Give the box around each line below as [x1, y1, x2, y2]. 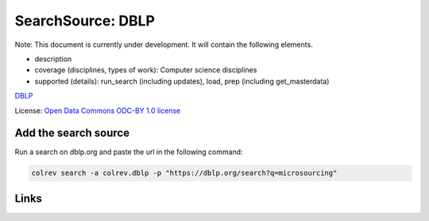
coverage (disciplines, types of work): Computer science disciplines [34, 65, 257, 75]
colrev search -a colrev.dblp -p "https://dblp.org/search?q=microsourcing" [31, 169, 338, 178]
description [34, 54, 72, 64]
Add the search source [14, 126, 130, 140]
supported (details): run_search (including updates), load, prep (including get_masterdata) [34, 76, 330, 86]
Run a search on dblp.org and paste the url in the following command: [14, 147, 243, 157]
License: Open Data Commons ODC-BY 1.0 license [14, 106, 181, 115]
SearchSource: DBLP [14, 12, 155, 29]
